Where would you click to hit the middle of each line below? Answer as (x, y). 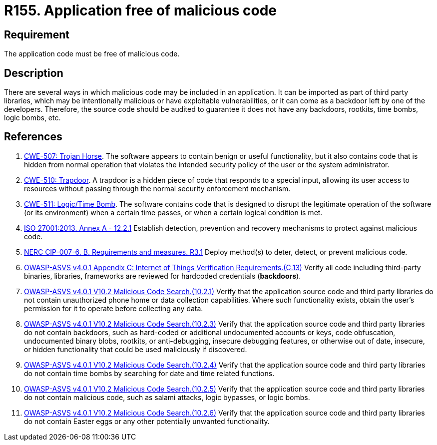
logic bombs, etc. (32, 118)
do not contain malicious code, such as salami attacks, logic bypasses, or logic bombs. (167, 397)
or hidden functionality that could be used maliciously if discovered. (136, 349)
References (33, 137)
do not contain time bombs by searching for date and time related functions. (149, 373)
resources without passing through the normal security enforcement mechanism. (157, 188)
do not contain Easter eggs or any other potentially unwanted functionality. (147, 421)
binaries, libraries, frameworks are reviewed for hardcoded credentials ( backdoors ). (163, 276)
